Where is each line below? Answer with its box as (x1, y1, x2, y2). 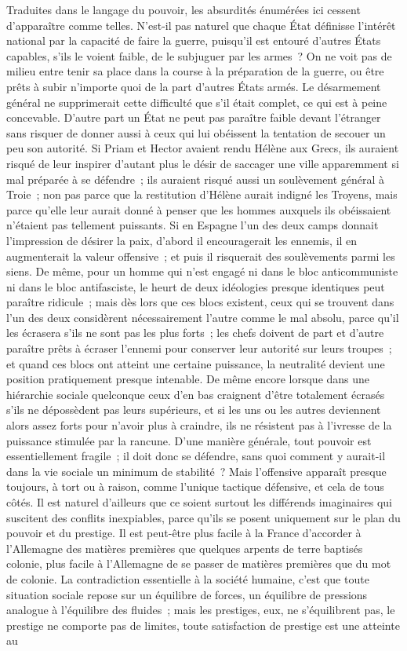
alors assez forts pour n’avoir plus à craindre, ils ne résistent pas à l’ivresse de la (6, 417, 392, 433)
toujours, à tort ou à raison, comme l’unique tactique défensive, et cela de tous (6, 478, 384, 495)
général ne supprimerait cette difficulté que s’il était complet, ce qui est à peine (6, 93, 387, 110)
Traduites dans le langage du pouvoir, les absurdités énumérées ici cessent (6, 2, 361, 17)
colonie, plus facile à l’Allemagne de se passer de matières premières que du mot (6, 555, 391, 572)
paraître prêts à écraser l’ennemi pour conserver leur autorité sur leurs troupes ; (6, 340, 392, 357)
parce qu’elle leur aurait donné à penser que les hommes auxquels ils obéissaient (6, 201, 391, 218)
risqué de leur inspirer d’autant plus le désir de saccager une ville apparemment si (6, 155, 399, 171)
